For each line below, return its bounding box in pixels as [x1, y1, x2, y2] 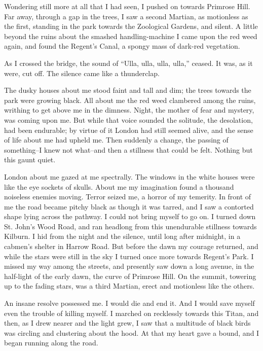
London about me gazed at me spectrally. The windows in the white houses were [4, 171, 255, 182]
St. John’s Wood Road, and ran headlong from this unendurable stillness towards [4, 221, 257, 231]
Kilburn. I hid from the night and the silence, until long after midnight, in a [4, 231, 241, 241]
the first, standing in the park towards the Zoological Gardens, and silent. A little [4, 21, 258, 31]
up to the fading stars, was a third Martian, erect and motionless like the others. [4, 280, 255, 291]
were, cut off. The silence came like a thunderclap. [4, 67, 160, 78]
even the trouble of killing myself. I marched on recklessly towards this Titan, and [4, 307, 259, 318]
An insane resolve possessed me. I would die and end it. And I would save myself [4, 298, 255, 308]
